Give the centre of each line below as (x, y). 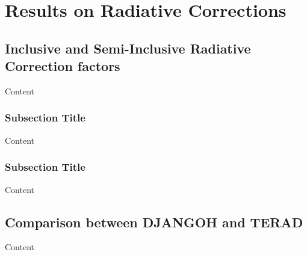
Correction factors (63, 66)
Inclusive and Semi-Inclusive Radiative (128, 48)
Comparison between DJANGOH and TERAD (154, 222)
